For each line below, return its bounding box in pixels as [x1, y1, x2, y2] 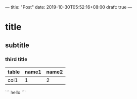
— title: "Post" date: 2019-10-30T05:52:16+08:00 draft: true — [5, 4, 133, 10]
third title [5, 56, 28, 63]
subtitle [5, 41, 30, 49]
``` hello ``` [5, 89, 26, 95]
